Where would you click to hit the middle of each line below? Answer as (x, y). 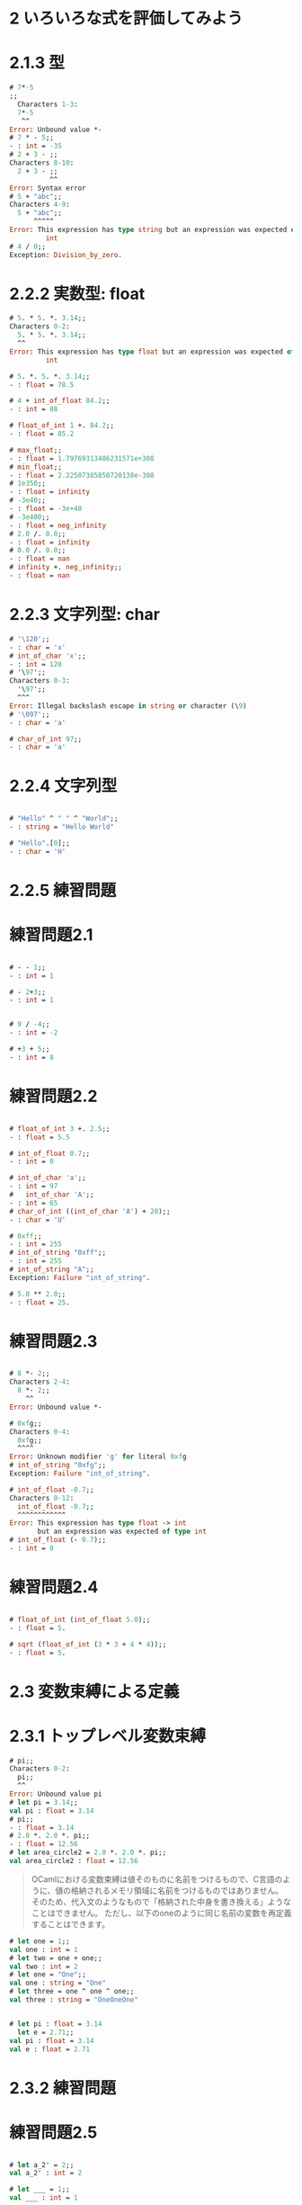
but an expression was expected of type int (122, 1532)
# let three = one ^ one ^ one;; (72, 1992)
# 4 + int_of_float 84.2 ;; (60, 401)
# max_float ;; (36, 450)
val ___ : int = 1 (44, 2198)
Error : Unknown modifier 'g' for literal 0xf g (98, 1457)
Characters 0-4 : (40, 1431)
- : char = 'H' (38, 851)
